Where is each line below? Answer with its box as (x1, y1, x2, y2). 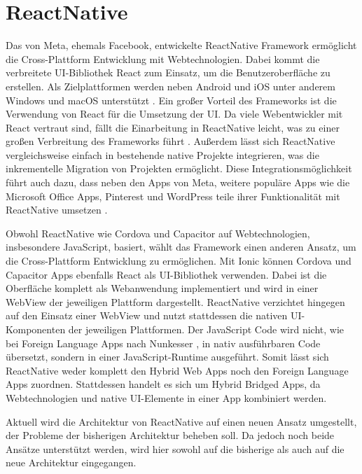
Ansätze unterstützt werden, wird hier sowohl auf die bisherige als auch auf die (6, 441, 344, 456)
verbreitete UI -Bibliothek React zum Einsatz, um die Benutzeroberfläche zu (6, 65, 330, 80)
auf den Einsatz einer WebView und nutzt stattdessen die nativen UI (6, 308, 302, 323)
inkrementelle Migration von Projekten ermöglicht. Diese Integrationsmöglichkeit (6, 161, 352, 176)
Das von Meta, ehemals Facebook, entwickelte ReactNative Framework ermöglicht (6, 38, 357, 53)
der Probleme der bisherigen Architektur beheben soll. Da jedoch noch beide (6, 428, 335, 442)
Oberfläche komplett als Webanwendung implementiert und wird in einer (6, 281, 319, 295)
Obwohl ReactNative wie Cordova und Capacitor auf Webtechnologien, (6, 225, 310, 240)
